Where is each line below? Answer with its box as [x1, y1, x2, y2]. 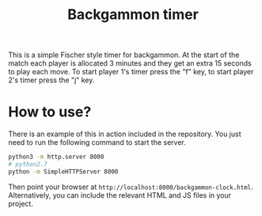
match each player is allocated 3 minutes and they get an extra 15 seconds [8, 59, 252, 68]
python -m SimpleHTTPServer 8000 [8, 168, 119, 176]
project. [8, 199, 34, 208]
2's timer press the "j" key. [8, 75, 95, 85]
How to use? [8, 103, 92, 121]
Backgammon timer [66, 6, 199, 24]
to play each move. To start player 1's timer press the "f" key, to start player [8, 67, 254, 77]
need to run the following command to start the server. [8, 138, 186, 147]
